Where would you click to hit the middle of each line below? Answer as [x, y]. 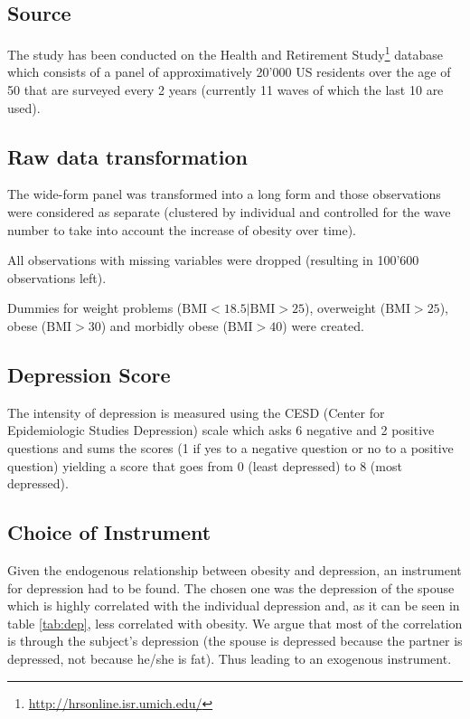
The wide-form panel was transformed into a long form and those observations [224, 194]
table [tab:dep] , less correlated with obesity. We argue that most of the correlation [235, 623]
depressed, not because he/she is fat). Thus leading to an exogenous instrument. [230, 658]
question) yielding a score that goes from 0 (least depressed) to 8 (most [205, 465]
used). [24, 107]
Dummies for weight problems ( [95, 308]
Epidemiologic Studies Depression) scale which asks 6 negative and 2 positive [221, 430]
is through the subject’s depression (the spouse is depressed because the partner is [235, 641]
